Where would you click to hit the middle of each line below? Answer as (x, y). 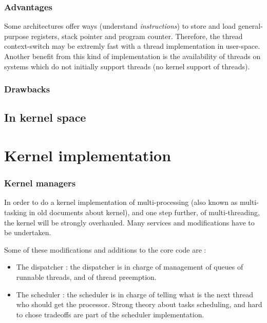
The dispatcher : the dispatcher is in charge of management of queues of (130, 267)
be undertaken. (28, 232)
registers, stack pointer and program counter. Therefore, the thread (137, 36)
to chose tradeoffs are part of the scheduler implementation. (110, 314)
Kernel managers (40, 183)
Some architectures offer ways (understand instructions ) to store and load (120, 26)
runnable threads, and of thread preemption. (86, 277)
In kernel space (45, 117)
